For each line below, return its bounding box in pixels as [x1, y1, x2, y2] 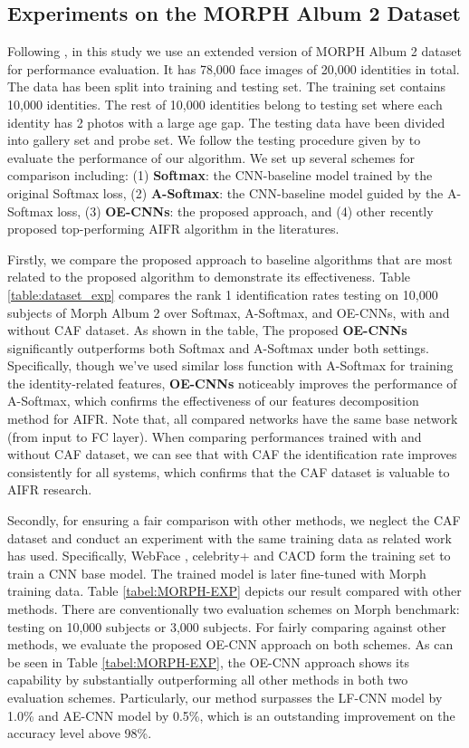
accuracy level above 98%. [7, 724, 152, 743]
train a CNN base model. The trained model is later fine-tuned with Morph [7, 563, 426, 582]
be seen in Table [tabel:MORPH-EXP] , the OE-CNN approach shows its [7, 652, 409, 671]
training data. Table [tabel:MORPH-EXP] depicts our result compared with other [7, 581, 462, 600]
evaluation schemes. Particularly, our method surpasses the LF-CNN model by [7, 687, 443, 706]
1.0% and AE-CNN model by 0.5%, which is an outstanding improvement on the [7, 705, 455, 724]
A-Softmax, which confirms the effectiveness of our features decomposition [7, 391, 419, 410]
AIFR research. [7, 480, 92, 499]
